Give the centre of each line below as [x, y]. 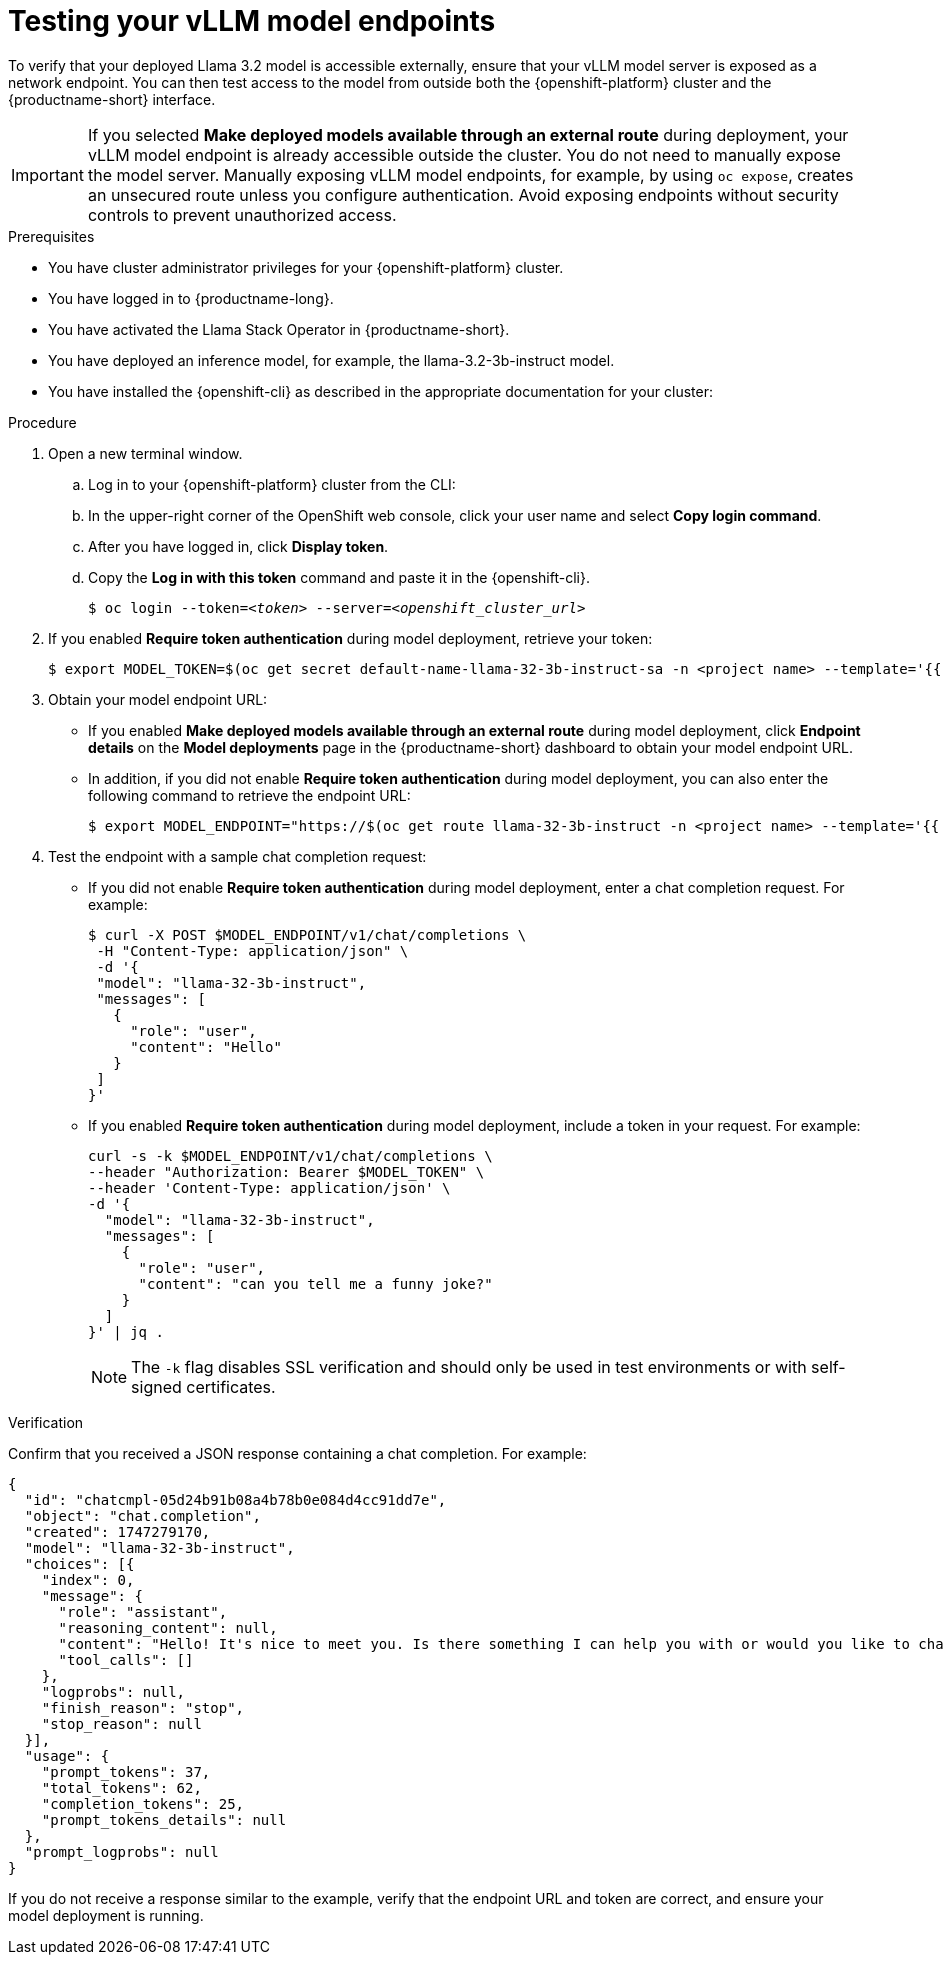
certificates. [231, 1386]
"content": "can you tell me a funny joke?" [315, 1283]
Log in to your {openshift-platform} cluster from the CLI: [272, 484]
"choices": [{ [79, 1563]
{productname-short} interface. [112, 99]
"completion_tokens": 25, [143, 1803]
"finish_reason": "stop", [143, 1707]
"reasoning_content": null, [168, 1627]
